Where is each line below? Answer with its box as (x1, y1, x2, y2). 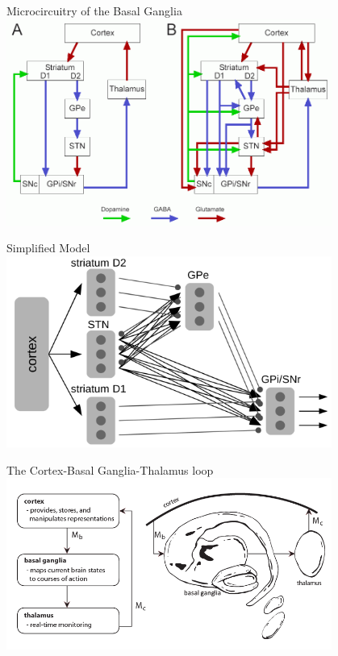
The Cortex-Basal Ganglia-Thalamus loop (6, 461, 214, 478)
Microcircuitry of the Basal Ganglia (6, 2, 182, 19)
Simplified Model (6, 239, 90, 256)
